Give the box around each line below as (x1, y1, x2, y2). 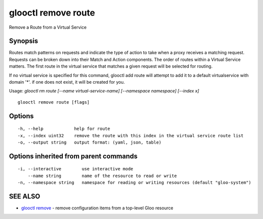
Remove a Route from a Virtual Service (9, 24, 87, 30)
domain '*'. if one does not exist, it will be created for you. (9, 79, 125, 85)
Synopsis (9, 37, 38, 45)
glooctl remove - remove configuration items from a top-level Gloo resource (21, 205, 173, 211)
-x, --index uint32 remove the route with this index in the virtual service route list (18, 133, 244, 138)
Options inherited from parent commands (9, 152, 138, 160)
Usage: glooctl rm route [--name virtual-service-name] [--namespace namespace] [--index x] (9, 88, 199, 94)
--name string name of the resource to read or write (27, 173, 177, 179)
